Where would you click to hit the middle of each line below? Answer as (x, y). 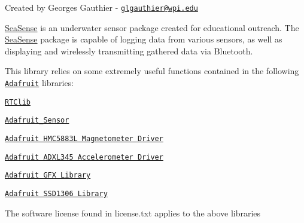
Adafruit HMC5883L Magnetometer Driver (84, 139)
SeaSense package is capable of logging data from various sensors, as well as (144, 39)
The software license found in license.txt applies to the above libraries (133, 213)
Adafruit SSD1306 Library (56, 193)
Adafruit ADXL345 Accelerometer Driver (84, 157)
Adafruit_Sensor (37, 120)
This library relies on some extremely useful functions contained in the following (152, 71)
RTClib (18, 102)
